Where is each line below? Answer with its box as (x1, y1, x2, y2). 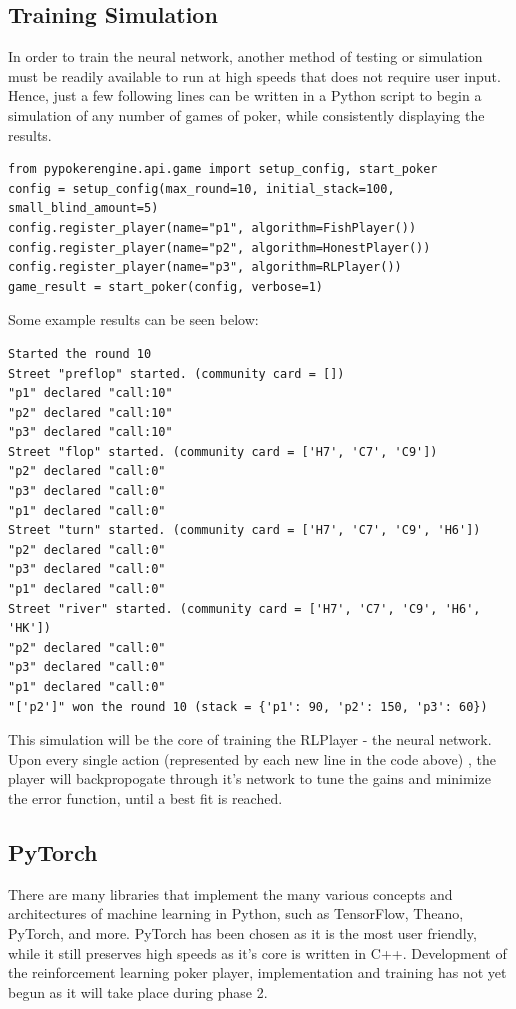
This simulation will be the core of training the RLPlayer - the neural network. (8, 729, 492, 750)
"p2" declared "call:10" (8, 405, 173, 420)
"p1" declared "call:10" (8, 386, 173, 401)
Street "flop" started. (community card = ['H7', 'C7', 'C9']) (8, 444, 438, 459)
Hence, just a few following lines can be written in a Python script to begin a (8, 85, 482, 106)
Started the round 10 (8, 346, 152, 361)
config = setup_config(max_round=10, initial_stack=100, (8, 181, 395, 196)
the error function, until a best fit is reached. (8, 787, 283, 808)
